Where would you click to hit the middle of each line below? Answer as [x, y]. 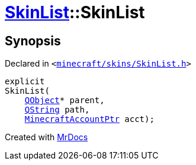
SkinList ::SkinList [75, 12]
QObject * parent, [65, 100]
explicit [25, 82]
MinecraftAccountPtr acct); [89, 119]
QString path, [57, 110]
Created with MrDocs [46, 137]
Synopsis [33, 41]
